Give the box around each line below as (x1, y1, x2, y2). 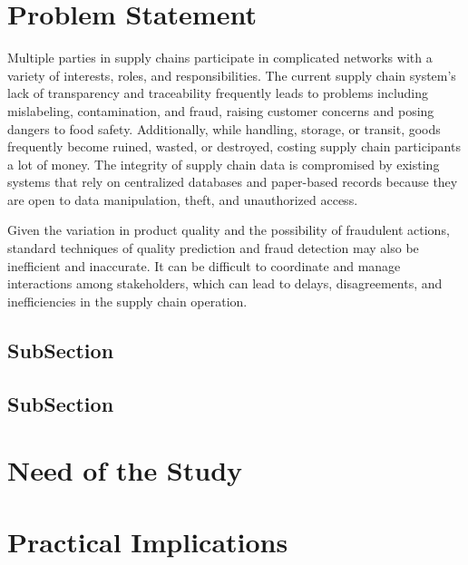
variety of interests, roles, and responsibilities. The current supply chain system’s (7, 65, 456, 84)
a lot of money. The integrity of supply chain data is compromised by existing (7, 154, 440, 173)
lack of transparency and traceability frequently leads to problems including (7, 83, 429, 102)
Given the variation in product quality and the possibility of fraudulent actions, (7, 220, 450, 239)
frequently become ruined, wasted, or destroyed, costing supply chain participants (7, 137, 461, 156)
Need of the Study (7, 452, 243, 489)
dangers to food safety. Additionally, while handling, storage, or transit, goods (7, 119, 441, 138)
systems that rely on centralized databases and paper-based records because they (7, 172, 458, 191)
